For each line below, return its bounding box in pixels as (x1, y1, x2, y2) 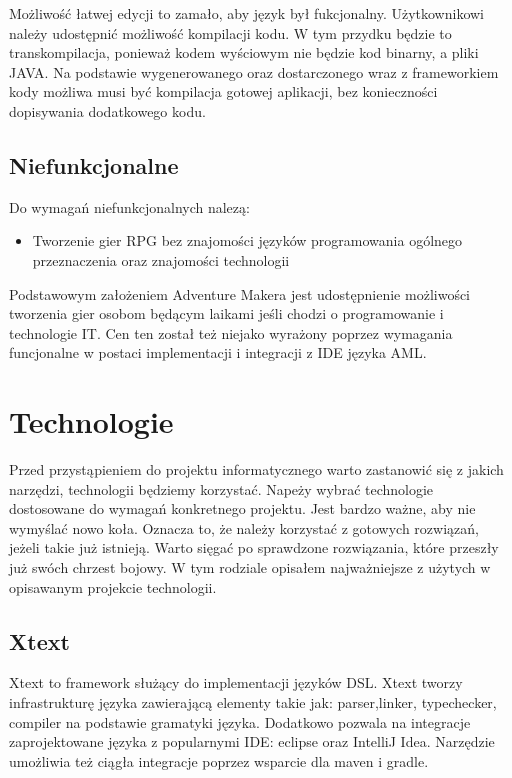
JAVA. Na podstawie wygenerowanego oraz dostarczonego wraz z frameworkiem (9, 61, 499, 82)
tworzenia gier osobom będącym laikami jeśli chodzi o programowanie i (9, 303, 444, 324)
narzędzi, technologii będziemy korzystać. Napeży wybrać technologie (9, 478, 434, 499)
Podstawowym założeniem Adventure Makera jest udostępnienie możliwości (9, 283, 471, 304)
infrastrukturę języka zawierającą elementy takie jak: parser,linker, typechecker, (9, 692, 497, 712)
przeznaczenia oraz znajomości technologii (32, 249, 290, 270)
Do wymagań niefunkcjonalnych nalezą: (9, 196, 250, 217)
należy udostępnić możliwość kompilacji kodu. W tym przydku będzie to (9, 22, 452, 43)
